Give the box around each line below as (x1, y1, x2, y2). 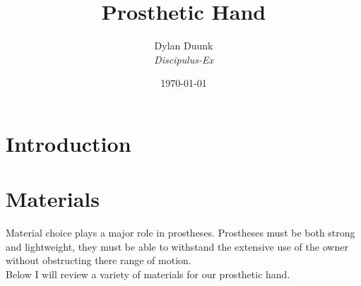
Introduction (6, 129, 131, 157)
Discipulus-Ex (154, 52, 213, 66)
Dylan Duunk (154, 38, 213, 53)
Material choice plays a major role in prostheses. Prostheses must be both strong (6, 225, 355, 240)
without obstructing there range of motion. (6, 253, 191, 268)
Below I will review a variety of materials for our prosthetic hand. (6, 267, 290, 281)
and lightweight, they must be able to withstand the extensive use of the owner (6, 239, 348, 254)
